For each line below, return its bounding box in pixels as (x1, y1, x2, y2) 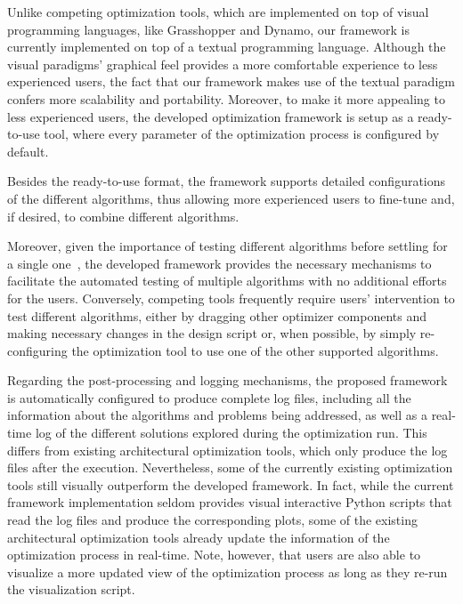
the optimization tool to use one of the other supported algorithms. (71, 341, 439, 359)
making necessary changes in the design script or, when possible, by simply (7, 324, 417, 342)
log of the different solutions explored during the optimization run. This (35, 423, 427, 442)
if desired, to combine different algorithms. (7, 206, 240, 225)
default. (7, 141, 49, 160)
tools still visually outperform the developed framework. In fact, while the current (7, 475, 454, 494)
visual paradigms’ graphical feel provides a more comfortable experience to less (7, 54, 438, 73)
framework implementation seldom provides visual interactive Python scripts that (7, 493, 452, 511)
